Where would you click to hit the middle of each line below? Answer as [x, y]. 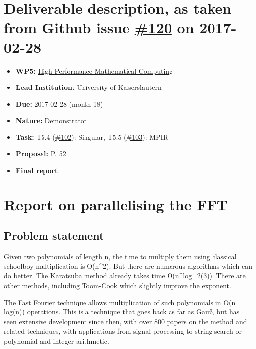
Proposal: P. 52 [41, 153]
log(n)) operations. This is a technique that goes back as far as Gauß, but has [122, 312]
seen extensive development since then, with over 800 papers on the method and [126, 321]
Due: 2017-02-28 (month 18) [59, 104]
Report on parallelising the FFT [116, 204]
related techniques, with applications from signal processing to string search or [123, 331]
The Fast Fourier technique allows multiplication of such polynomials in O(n [120, 302]
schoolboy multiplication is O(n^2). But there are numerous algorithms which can [128, 266]
